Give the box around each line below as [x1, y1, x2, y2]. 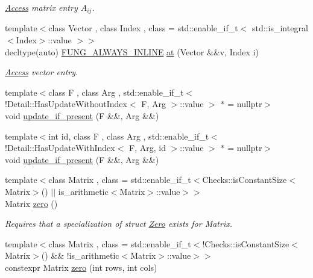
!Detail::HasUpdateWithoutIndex [5, 97, 127, 110]
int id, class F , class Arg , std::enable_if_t [48, 129, 209, 142]
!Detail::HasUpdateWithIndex [5, 141, 115, 154]
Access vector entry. [5, 66, 78, 78]
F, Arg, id [129, 141, 166, 154]
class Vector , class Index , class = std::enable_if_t [48, 22, 238, 34]
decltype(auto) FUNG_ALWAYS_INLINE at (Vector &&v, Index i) [5, 45, 259, 58]
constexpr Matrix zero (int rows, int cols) [5, 261, 157, 273]
